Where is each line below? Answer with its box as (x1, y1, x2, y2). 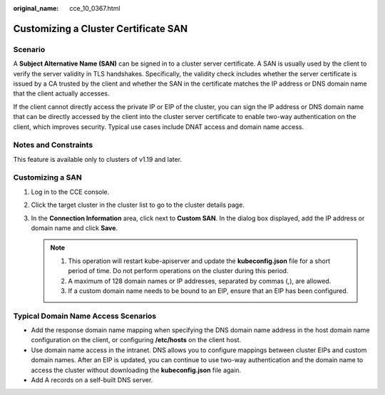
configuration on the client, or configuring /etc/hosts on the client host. (31, 336, 242, 344)
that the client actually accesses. (13, 89, 110, 98)
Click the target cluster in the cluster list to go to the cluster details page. (31, 200, 245, 210)
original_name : (13, 4, 59, 12)
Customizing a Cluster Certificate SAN (13, 22, 188, 35)
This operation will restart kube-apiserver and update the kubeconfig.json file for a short (68, 257, 331, 265)
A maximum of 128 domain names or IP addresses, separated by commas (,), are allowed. (68, 277, 332, 285)
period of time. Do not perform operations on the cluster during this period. (68, 267, 289, 275)
